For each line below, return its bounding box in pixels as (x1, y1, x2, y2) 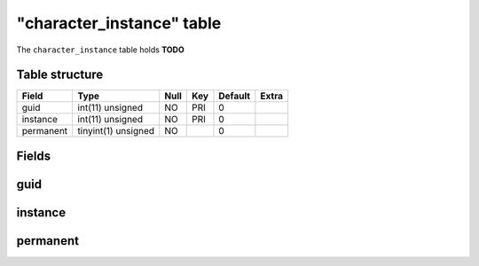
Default (218, 90, 251, 102)
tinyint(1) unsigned (77, 125, 155, 137)
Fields (16, 148, 51, 163)
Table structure (16, 67, 104, 82)
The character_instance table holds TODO (16, 44, 185, 55)
